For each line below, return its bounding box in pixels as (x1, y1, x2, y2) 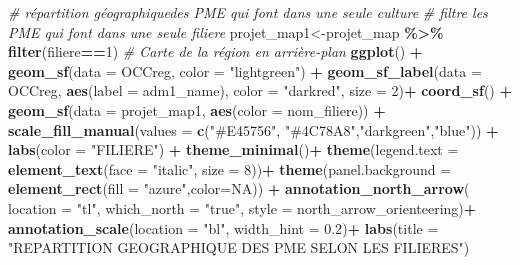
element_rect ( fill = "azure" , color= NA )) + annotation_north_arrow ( (8, 178, 470, 199)
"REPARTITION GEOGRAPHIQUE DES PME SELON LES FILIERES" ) (8, 237, 470, 258)
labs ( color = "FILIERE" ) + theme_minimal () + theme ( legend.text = (8, 139, 459, 160)
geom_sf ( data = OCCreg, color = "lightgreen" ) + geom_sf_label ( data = (8, 60, 482, 81)
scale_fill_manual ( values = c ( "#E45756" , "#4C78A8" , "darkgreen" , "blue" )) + (8, 119, 499, 140)
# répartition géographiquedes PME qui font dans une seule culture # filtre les (8, 2, 488, 22)
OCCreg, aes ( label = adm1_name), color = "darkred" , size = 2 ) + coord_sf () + (8, 80, 512, 101)
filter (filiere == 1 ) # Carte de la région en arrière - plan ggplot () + (8, 41, 423, 62)
